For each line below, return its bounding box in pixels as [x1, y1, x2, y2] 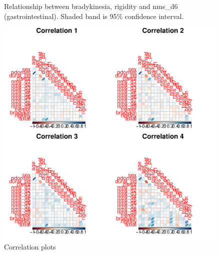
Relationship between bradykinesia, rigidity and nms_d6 [4, 1, 178, 11]
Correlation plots [4, 241, 56, 252]
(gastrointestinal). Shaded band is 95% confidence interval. [4, 10, 184, 21]
